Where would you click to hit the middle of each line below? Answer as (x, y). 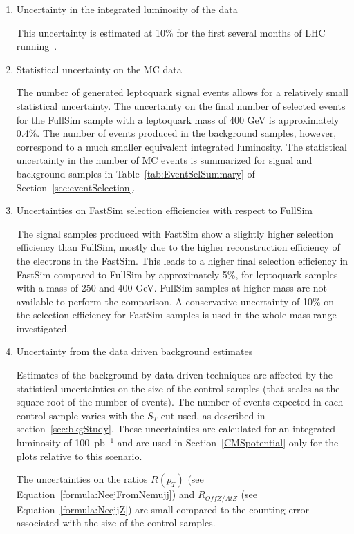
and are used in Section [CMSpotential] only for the (228, 442)
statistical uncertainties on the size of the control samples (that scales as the (178, 388)
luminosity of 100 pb (60, 442)
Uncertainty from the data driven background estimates (134, 351)
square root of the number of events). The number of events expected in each (180, 402)
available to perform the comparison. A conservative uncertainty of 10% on (175, 301)
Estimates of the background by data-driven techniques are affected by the (174, 375)
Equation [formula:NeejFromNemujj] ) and (105, 494)
